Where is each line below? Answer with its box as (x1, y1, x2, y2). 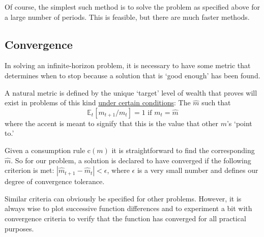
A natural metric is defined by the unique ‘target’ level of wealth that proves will (5, 87, 257, 98)
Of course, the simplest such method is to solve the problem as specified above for (5, 2, 260, 12)
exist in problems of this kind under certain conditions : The (5, 97, 191, 108)
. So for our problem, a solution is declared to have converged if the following (11, 155, 251, 165)
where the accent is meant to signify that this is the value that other (5, 117, 218, 128)
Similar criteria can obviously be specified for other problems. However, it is (5, 193, 242, 203)
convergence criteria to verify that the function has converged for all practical (5, 213, 246, 223)
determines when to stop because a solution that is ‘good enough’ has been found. (5, 70, 260, 80)
